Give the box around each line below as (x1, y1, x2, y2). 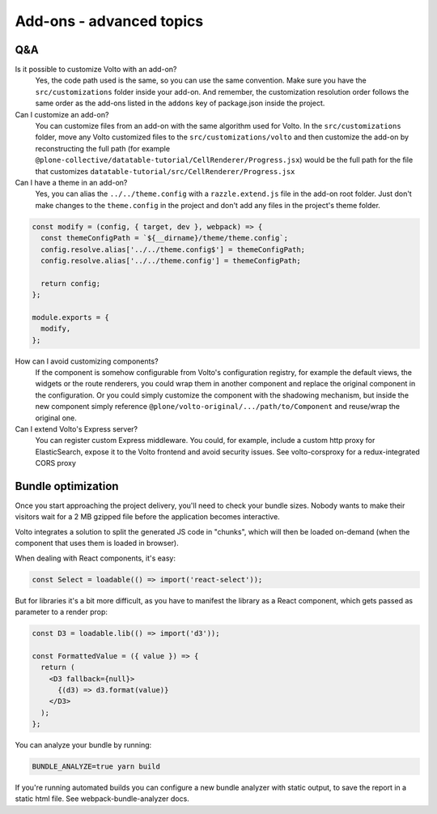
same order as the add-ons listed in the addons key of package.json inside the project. (35, 98, 325, 109)
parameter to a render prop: (15, 607, 108, 616)
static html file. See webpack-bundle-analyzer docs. (15, 794, 189, 803)
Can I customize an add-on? (15, 109, 109, 119)
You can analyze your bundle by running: (15, 740, 152, 750)
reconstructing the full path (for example (35, 143, 170, 153)
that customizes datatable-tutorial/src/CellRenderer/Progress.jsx (35, 166, 295, 176)
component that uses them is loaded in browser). (15, 539, 179, 548)
